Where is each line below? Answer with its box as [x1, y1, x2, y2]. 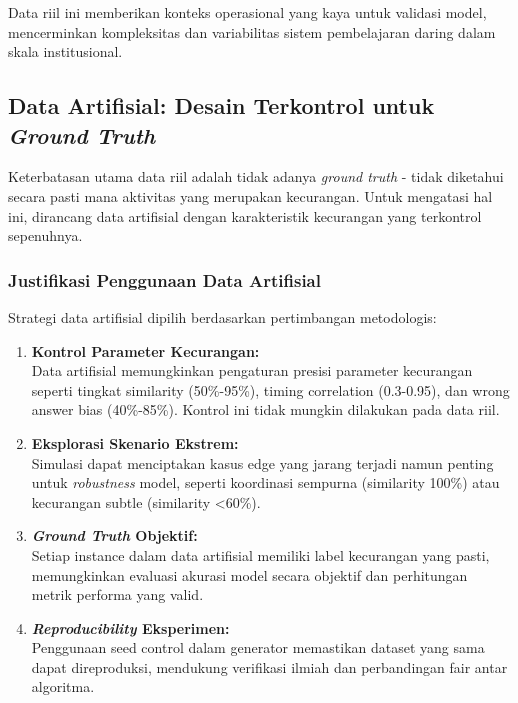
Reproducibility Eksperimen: [31, 617, 230, 638]
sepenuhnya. [8, 225, 83, 246]
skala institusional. [8, 41, 123, 62]
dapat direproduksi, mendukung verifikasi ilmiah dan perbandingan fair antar [31, 656, 508, 677]
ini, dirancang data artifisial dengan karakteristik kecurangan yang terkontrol [8, 205, 482, 226]
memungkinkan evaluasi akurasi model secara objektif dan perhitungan [31, 564, 468, 585]
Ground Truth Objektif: [31, 525, 198, 546]
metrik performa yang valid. [31, 584, 204, 605]
